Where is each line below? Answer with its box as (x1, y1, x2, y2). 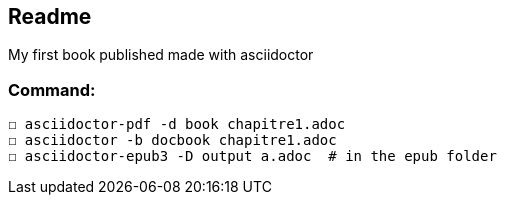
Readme (8, 4, 92, 29)
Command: (8, 79, 96, 100)
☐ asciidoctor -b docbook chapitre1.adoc (8, 132, 337, 149)
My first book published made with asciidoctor (8, 46, 314, 64)
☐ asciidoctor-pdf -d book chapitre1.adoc (8, 116, 346, 133)
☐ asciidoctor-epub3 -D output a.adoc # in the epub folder (8, 148, 497, 165)
